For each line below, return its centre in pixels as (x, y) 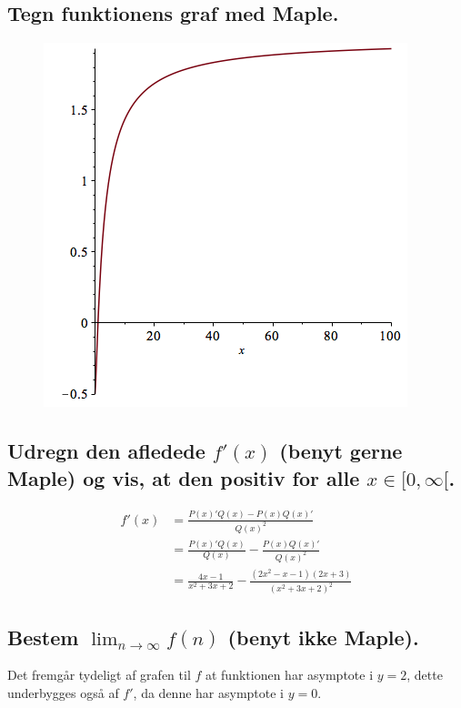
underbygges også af (63, 692)
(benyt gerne (341, 451)
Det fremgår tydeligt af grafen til (99, 675)
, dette (425, 675)
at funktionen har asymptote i (289, 675)
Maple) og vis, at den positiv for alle (184, 477)
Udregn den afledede (106, 451)
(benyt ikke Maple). (323, 637)
